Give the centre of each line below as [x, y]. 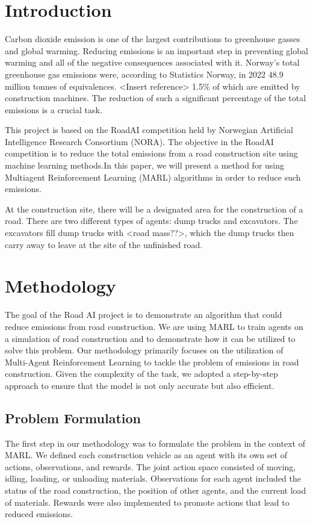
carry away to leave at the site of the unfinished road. [104, 244]
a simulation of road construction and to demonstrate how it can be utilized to [150, 338]
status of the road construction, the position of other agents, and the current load [156, 490]
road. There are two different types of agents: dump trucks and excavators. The [151, 221]
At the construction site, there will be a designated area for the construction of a [154, 209]
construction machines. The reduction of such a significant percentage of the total [156, 98]
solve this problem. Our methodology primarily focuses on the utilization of [144, 350]
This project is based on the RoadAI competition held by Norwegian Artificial [149, 130]
